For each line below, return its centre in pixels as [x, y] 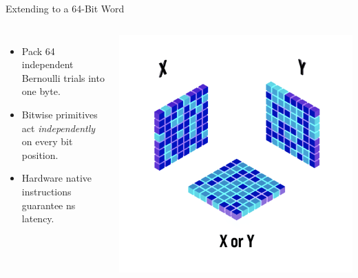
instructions [46, 191]
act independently [59, 128]
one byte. [41, 91]
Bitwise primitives [60, 114]
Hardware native [56, 178]
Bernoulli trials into [63, 77]
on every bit [47, 141]
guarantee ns [49, 205]
